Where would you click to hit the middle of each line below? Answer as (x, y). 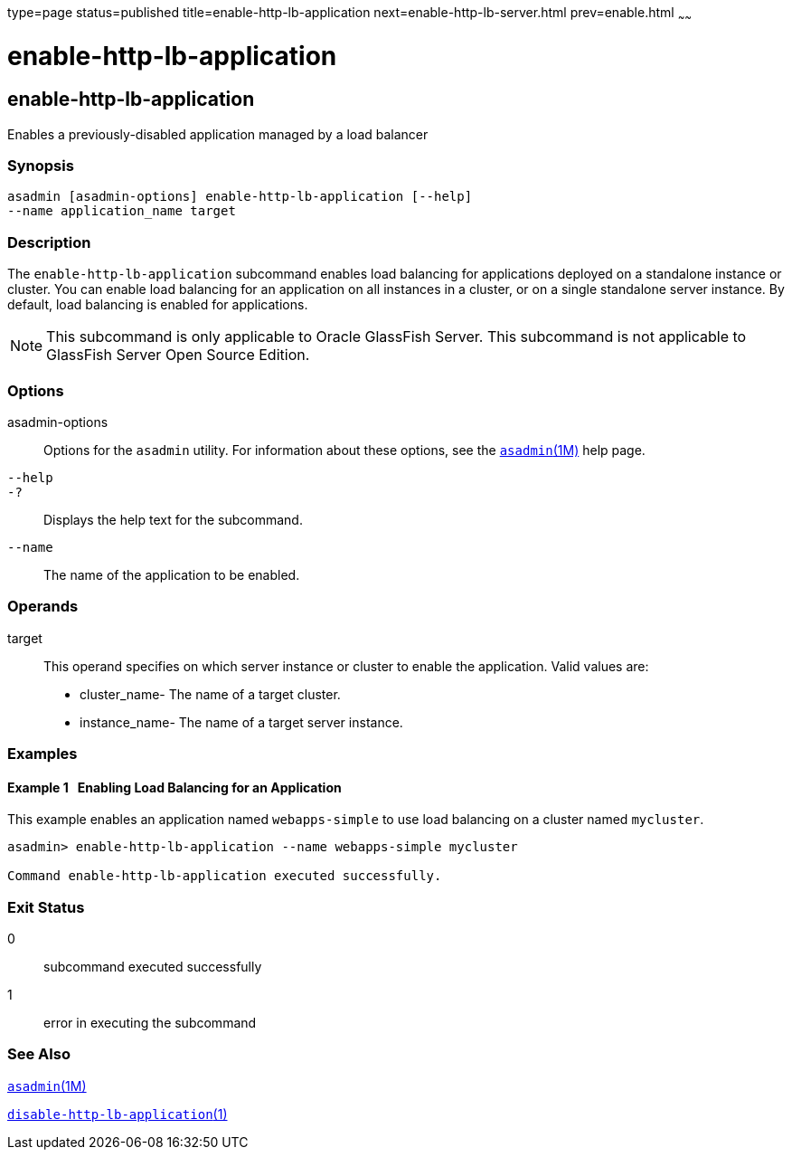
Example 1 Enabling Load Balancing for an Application (174, 787)
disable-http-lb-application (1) (118, 1114)
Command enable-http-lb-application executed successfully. (225, 876)
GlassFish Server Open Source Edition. (178, 355)
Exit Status (46, 907)
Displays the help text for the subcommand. (173, 519)
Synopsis (41, 166)
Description (49, 242)
